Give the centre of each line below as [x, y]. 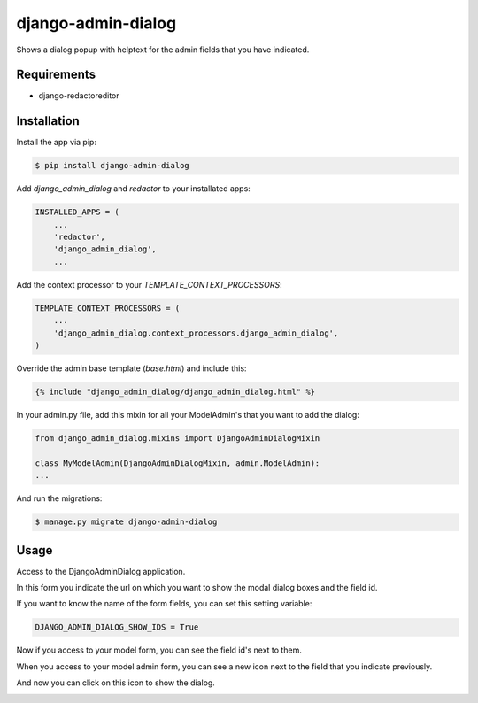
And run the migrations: [59, 498]
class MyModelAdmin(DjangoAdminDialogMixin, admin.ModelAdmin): [177, 463]
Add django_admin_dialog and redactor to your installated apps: [134, 189]
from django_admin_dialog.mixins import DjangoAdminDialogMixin [177, 438]
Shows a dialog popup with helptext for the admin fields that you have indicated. [163, 50]
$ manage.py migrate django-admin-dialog [126, 522]
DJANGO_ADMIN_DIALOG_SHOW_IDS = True [117, 627]
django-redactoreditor [79, 96]
